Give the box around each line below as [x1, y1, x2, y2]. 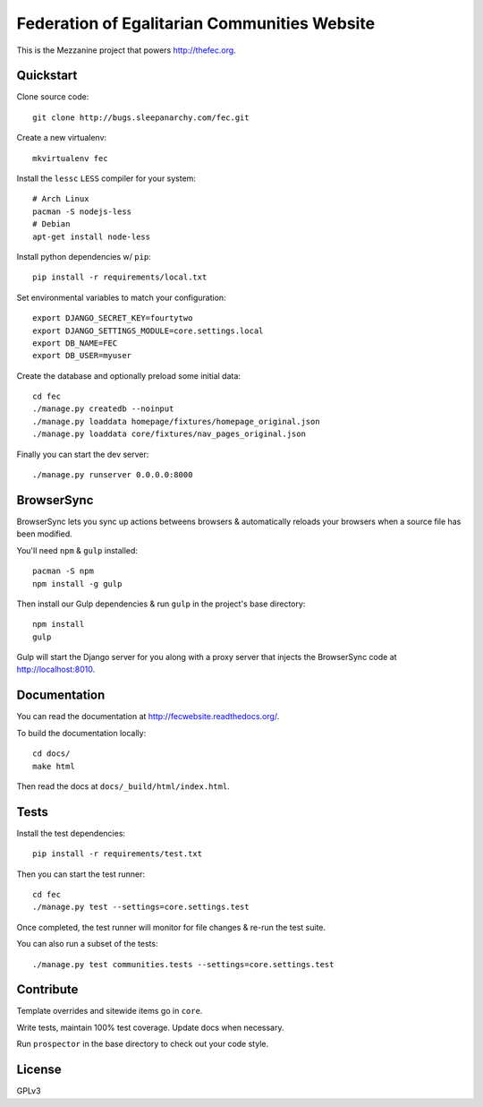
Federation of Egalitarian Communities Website [16, 13, 376, 33]
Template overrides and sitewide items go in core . [16, 1006, 203, 1017]
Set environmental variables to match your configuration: [16, 292, 227, 303]
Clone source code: [16, 91, 89, 102]
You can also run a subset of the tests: [16, 939, 158, 949]
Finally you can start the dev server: [16, 449, 149, 459]
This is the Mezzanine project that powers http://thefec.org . [16, 45, 236, 56]
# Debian [32, 219, 71, 229]
